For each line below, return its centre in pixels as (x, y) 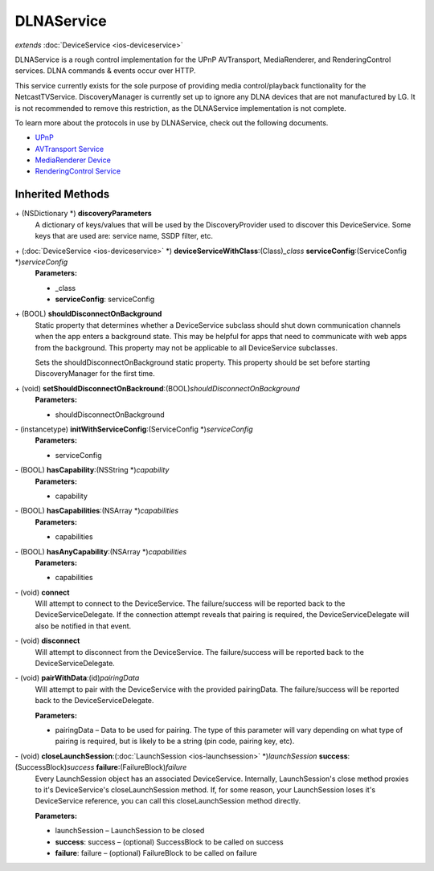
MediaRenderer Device (73, 160)
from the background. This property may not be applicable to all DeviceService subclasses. (186, 348)
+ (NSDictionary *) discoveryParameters (83, 214)
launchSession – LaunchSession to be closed (130, 831)
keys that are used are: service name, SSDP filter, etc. (124, 236)
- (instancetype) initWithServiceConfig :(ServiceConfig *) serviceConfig (134, 429)
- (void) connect (42, 592)
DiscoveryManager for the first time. (95, 374)
